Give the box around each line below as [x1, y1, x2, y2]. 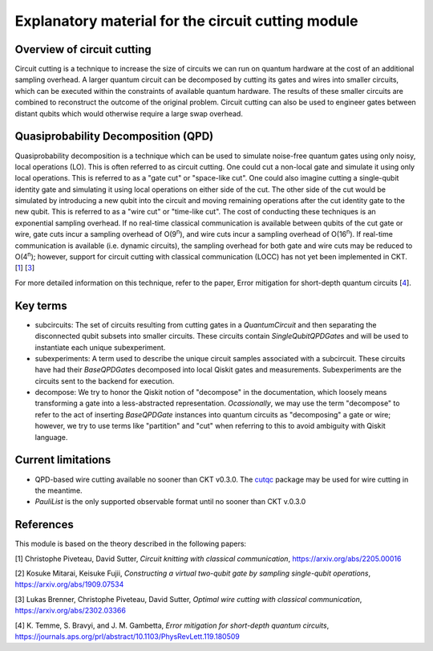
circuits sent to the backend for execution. [34, 376, 175, 385]
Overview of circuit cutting [14, 43, 152, 56]
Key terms [14, 299, 67, 312]
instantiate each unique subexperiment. [34, 342, 166, 352]
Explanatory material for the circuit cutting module [14, 12, 358, 30]
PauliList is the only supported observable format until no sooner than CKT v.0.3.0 [34, 497, 306, 507]
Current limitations [14, 454, 111, 467]
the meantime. [34, 486, 83, 495]
